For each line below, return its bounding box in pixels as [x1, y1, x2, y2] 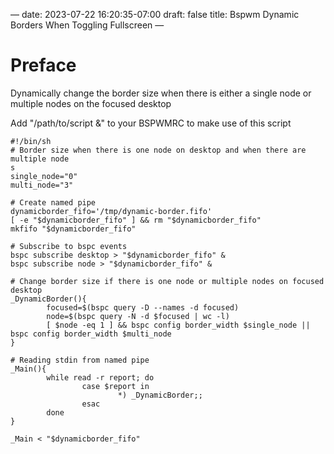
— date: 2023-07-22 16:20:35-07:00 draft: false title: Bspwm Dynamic [10, 9, 300, 20]
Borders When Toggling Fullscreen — [10, 19, 165, 31]
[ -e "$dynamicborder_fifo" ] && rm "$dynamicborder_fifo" [10, 215, 262, 225]
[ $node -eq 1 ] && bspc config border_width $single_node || [46, 320, 311, 330]
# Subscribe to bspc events [10, 241, 128, 251]
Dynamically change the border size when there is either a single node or [10, 87, 312, 99]
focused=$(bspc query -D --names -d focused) [46, 302, 240, 313]
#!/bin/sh [10, 136, 52, 146]
